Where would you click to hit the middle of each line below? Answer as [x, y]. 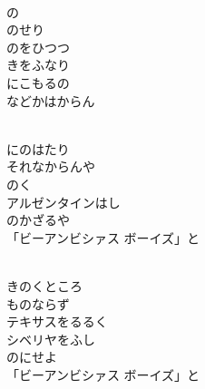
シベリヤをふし [51, 339]
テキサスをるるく [57, 321]
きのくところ [44, 285]
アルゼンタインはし [63, 202]
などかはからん [51, 100]
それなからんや [51, 166]
